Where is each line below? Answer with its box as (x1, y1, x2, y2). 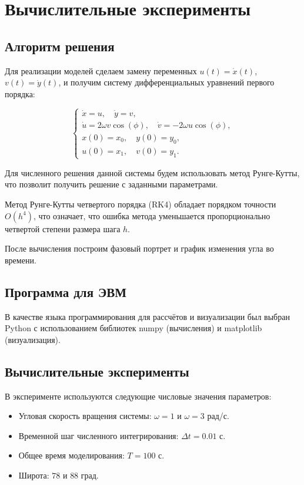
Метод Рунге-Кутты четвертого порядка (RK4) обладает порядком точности (5, 197, 276, 210)
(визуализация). (5, 333, 61, 345)
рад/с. (207, 410, 229, 422)
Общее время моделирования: (18, 449, 125, 461)
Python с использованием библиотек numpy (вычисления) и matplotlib (5, 322, 262, 334)
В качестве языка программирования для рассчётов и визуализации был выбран (5, 310, 290, 322)
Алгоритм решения (5, 37, 115, 55)
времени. (5, 253, 36, 266)
